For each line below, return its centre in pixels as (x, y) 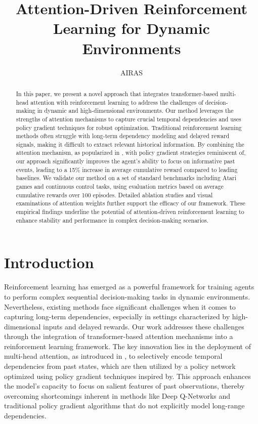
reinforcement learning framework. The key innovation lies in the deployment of (127, 346)
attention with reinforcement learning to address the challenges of (117, 102)
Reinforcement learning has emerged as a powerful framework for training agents (129, 287)
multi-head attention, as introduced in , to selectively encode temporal (113, 356)
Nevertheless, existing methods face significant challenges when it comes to (120, 306)
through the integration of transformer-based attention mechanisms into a (119, 336)
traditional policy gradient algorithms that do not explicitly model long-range (124, 406)
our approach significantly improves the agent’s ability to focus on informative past (125, 161)
